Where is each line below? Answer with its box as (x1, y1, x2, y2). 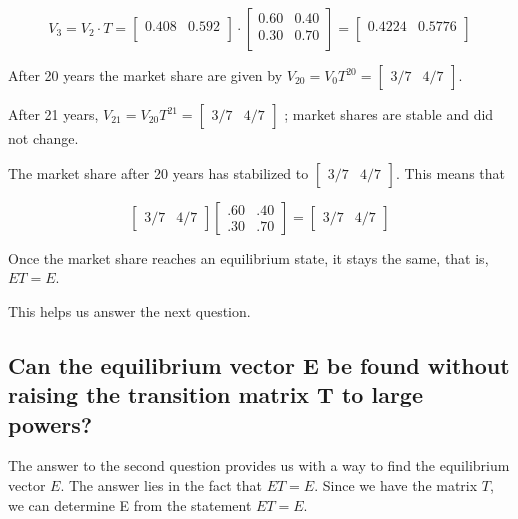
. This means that (395, 162, 505, 183)
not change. (8, 128, 79, 148)
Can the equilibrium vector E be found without (8, 349, 510, 380)
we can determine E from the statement (8, 494, 252, 515)
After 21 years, (8, 104, 99, 124)
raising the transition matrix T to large (8, 379, 424, 410)
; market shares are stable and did (284, 104, 494, 124)
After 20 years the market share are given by (8, 65, 283, 85)
